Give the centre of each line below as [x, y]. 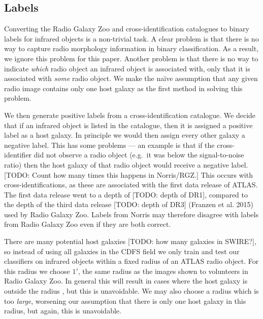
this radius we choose [37, 271]
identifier [18, 155]
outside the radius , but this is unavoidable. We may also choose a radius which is [131, 291]
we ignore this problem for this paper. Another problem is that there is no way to [131, 58]
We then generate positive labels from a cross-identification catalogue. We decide [130, 115]
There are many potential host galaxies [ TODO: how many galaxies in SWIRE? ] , [130, 241]
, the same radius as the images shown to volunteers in [163, 271]
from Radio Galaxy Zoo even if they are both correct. [88, 224]
